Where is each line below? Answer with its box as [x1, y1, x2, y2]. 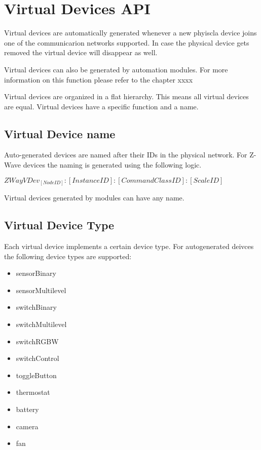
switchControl [16, 353, 59, 363]
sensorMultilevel [16, 284, 66, 295]
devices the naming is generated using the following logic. [23, 159, 202, 170]
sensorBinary [16, 268, 56, 278]
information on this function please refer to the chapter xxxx [4, 74, 193, 85]
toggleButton [16, 370, 57, 380]
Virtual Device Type [4, 217, 115, 233]
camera [16, 421, 39, 431]
